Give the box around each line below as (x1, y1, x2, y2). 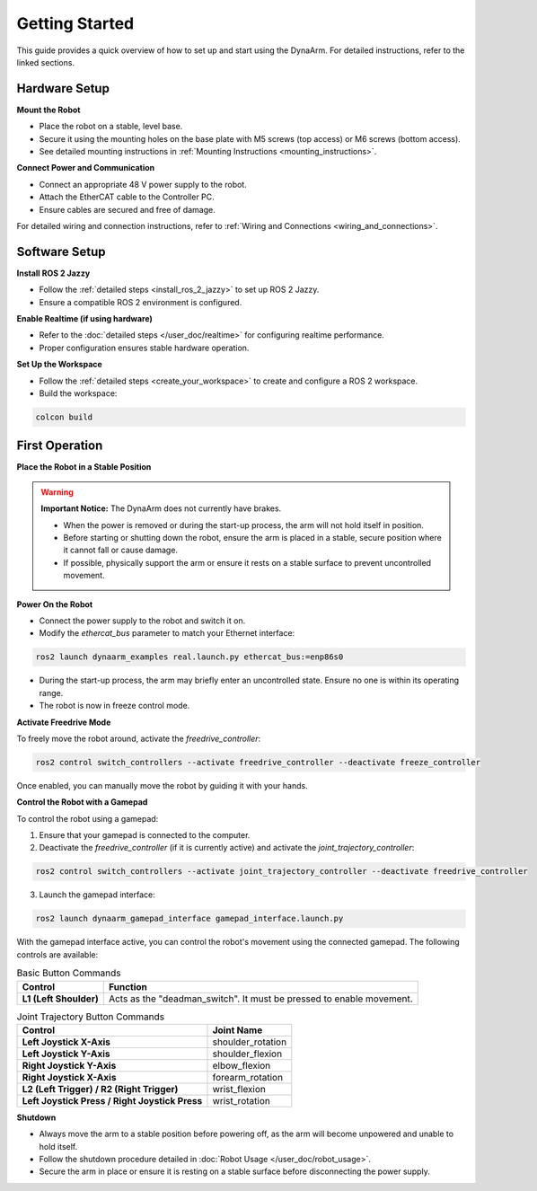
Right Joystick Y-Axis (22, 1059, 117, 1072)
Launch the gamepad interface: (39, 889, 156, 900)
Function (108, 980, 148, 992)
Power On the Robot (16, 598, 93, 610)
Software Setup (16, 243, 107, 260)
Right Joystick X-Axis (22, 1071, 117, 1083)
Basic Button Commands (16, 966, 121, 979)
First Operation (16, 438, 103, 454)
